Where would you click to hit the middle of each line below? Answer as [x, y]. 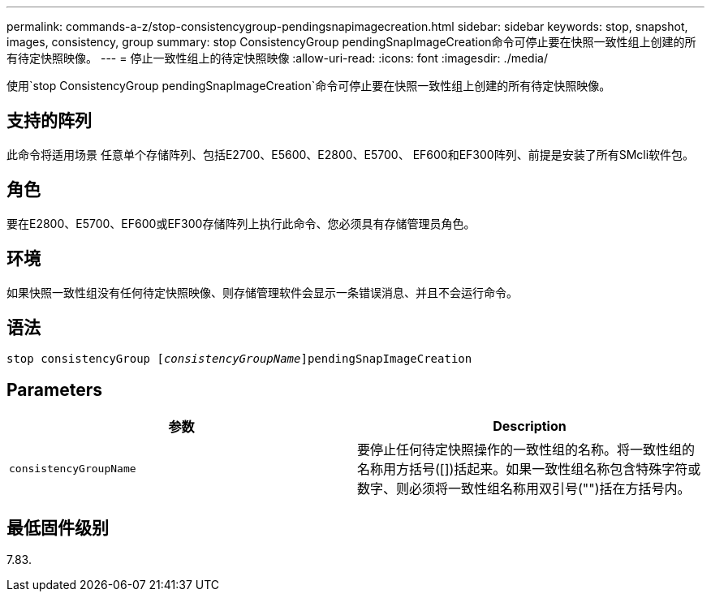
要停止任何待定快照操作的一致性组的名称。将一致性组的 [526, 450]
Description [530, 426]
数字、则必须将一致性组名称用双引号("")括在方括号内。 [524, 489]
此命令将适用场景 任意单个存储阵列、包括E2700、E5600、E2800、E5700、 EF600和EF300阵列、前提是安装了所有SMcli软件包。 [351, 154]
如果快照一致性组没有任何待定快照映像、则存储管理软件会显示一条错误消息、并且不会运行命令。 [262, 292]
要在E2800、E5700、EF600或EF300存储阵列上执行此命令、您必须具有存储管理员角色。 [241, 223]
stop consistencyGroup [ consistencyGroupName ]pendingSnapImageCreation [239, 359]
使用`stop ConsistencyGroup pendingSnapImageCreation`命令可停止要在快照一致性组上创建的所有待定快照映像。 [309, 86]
